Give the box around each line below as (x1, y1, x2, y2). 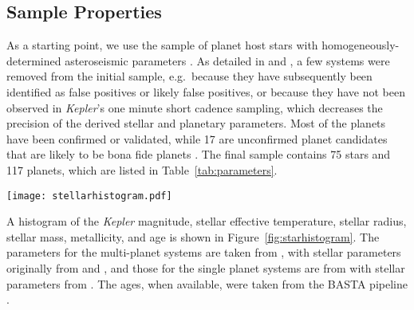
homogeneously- (321, 37, 400, 53)
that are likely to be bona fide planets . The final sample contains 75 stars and (6, 146, 391, 163)
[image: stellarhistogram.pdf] (6, 190, 172, 202)
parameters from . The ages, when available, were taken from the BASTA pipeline (6, 275, 408, 292)
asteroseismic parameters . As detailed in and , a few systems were (65, 52, 390, 69)
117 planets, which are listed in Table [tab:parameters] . (6, 161, 278, 178)
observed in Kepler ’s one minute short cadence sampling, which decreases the (6, 99, 383, 116)
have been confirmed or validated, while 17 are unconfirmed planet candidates (6, 130, 388, 147)
